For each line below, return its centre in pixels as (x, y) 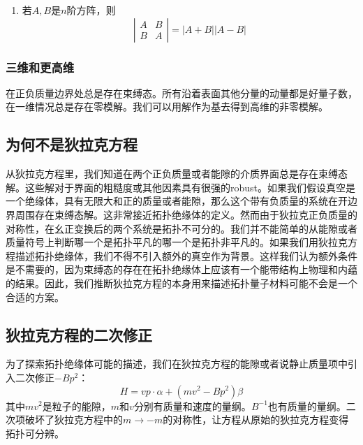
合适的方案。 (35, 297)
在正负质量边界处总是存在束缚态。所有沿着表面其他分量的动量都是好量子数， (181, 93)
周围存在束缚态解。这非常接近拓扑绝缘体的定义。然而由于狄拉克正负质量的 (186, 214)
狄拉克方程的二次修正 (79, 334)
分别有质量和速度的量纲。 (192, 406)
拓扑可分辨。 (35, 433)
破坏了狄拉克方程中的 (74, 420)
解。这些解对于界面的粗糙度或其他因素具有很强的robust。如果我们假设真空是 (181, 187)
